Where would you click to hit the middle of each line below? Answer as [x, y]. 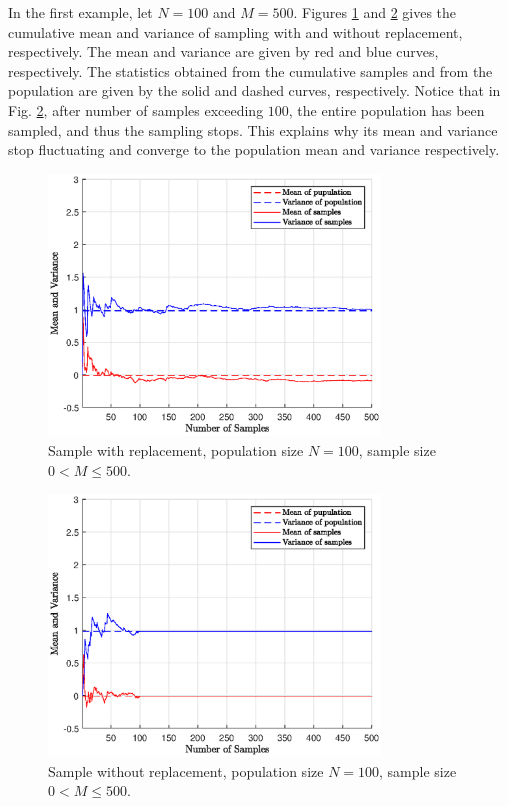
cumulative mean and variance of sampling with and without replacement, [235, 31]
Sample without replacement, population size [186, 770]
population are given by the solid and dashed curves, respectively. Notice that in [254, 90]
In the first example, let [80, 12]
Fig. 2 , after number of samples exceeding [136, 109]
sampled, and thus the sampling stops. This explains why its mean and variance [253, 129]
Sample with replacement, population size [176, 450]
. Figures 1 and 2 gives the [375, 12]
